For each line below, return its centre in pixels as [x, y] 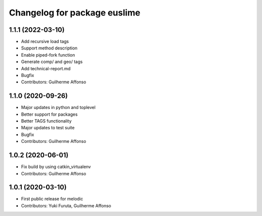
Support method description [49, 48]
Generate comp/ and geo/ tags [52, 62]
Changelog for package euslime [75, 13]
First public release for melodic [52, 199]
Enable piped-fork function [48, 55]
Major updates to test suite [48, 128]
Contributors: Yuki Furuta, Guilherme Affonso [66, 205]
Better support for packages [49, 114]
